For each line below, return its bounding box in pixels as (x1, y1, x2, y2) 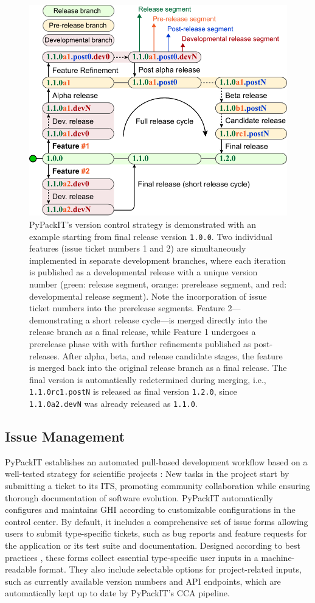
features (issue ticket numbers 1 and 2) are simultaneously (29, 242, 246, 255)
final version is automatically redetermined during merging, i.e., (29, 373, 266, 386)
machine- (261, 551, 295, 563)
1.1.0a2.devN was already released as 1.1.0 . (29, 397, 198, 409)
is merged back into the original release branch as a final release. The (29, 361, 287, 374)
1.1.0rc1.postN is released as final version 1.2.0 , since (29, 385, 237, 398)
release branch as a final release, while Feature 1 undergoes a (29, 325, 256, 338)
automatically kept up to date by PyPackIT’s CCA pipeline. (5, 587, 230, 599)
